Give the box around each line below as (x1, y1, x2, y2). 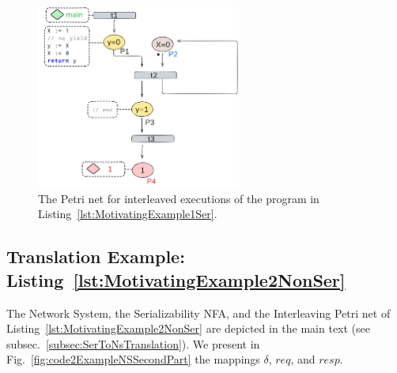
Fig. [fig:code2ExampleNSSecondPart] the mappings (6, 351, 260, 367)
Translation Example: (6, 244, 185, 269)
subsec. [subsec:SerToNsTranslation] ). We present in (6, 335, 260, 352)
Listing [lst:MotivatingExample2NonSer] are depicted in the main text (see (6, 320, 370, 337)
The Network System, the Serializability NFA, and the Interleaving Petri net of (6, 304, 391, 321)
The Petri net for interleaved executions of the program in (38, 190, 319, 206)
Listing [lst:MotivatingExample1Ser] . (38, 205, 217, 222)
